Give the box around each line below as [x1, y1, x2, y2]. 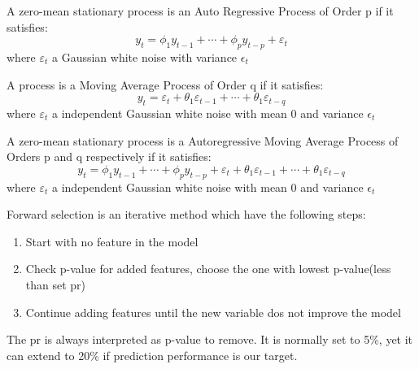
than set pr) [25, 276, 86, 293]
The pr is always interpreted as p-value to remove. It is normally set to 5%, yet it [7, 331, 413, 348]
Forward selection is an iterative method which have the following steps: [7, 206, 366, 223]
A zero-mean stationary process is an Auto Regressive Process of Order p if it [7, 2, 394, 19]
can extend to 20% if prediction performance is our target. [7, 346, 298, 363]
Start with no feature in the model [25, 232, 199, 250]
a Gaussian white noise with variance [52, 48, 238, 65]
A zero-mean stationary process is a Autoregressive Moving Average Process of [7, 132, 399, 149]
